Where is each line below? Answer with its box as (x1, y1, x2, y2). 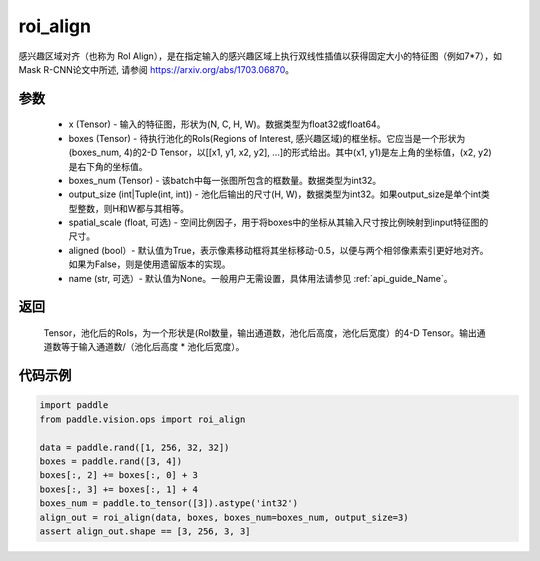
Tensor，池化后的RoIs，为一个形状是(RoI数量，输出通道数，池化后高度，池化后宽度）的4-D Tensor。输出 (43, 327, 477, 339)
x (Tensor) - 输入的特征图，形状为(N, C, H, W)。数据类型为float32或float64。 (68, 118, 386, 130)
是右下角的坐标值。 (68, 160, 148, 172)
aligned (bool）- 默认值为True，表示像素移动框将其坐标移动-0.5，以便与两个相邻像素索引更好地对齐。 (68, 244, 489, 256)
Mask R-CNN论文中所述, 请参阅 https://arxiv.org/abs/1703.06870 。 (18, 63, 295, 75)
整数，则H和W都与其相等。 (76, 202, 190, 214)
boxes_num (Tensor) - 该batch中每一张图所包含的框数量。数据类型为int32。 (68, 174, 382, 186)
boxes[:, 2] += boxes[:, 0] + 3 (39, 470, 199, 481)
